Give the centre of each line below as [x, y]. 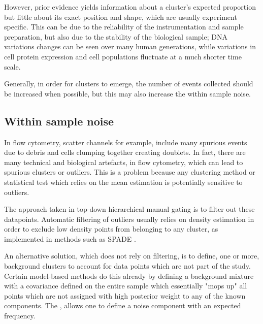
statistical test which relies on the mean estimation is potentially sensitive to [123, 182]
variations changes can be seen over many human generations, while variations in [130, 46]
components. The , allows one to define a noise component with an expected [123, 305]
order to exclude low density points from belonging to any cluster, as [111, 229]
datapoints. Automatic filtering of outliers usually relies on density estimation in [129, 219]
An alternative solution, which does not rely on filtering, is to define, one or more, [132, 256]
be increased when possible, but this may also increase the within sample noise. [127, 93]
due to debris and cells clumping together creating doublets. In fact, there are [125, 152]
